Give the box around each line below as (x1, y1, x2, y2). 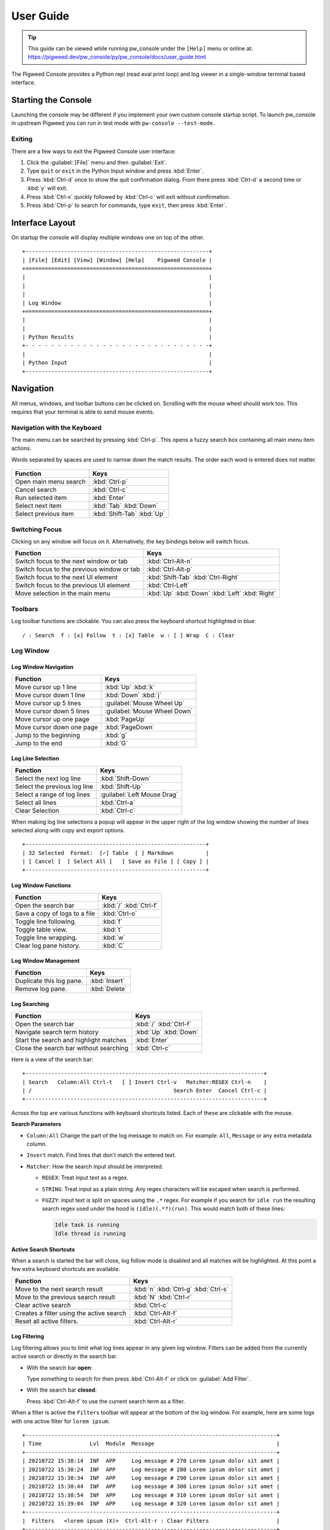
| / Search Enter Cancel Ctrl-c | (22, 1087, 267, 1094)
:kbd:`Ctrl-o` (101, 909, 137, 917)
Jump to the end (15, 739, 62, 747)
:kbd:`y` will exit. (26, 184, 68, 192)
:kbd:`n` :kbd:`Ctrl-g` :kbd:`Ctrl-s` (133, 1285, 229, 1293)
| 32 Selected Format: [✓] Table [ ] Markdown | (22, 849, 209, 856)
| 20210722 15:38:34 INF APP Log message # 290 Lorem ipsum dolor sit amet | (22, 1474, 280, 1481)
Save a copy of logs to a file (15, 909, 95, 917)
